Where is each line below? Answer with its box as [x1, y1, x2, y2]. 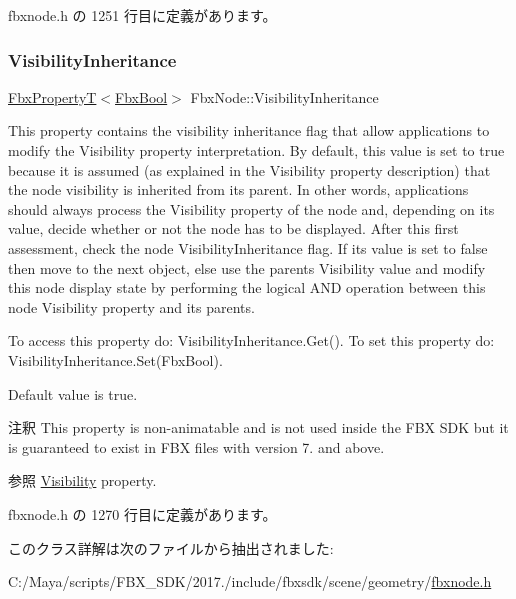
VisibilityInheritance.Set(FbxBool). [8, 349, 223, 370]
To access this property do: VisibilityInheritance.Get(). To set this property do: [8, 330, 495, 351]
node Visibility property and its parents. [8, 296, 255, 317]
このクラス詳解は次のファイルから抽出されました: [8, 537, 334, 558]
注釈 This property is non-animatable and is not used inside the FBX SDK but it [8, 417, 509, 438]
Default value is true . [8, 383, 138, 404]
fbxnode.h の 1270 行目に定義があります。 [8, 503, 277, 524]
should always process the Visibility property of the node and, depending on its [8, 198, 495, 219]
